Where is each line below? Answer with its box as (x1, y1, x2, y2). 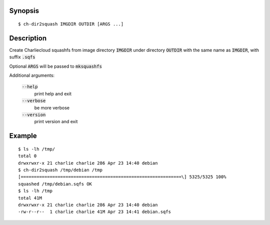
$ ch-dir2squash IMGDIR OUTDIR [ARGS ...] (18, 21, 124, 27)
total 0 (18, 153, 37, 159)
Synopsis (9, 6, 39, 15)
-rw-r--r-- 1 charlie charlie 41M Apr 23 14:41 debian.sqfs (18, 209, 171, 215)
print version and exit (34, 119, 78, 125)
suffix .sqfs (9, 54, 35, 60)
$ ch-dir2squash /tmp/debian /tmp (18, 167, 102, 173)
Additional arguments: (9, 72, 55, 78)
